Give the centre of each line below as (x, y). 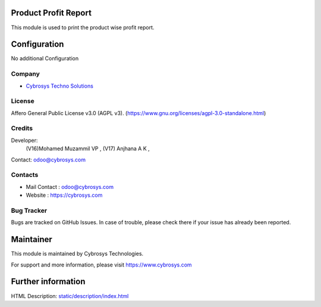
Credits (22, 128)
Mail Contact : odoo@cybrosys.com (70, 187)
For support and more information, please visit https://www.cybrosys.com (102, 265)
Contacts (25, 175)
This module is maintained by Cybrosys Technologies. (77, 254)
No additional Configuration (45, 58)
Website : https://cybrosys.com (64, 195)
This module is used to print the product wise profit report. (83, 27)
